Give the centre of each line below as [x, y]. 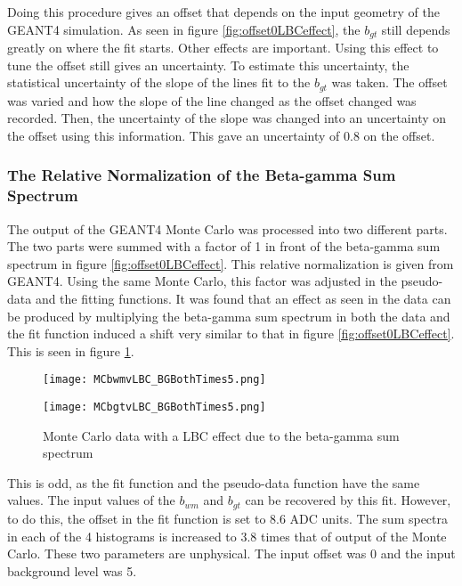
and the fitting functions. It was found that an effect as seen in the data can [243, 298]
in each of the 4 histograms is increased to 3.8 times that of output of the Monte [227, 536]
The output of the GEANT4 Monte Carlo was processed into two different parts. [227, 228]
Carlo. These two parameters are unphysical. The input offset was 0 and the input [231, 553]
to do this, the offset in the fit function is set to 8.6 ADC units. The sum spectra [228, 518]
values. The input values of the [91, 500]
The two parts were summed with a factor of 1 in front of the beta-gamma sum [224, 246]
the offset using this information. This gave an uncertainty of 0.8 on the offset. [221, 135]
